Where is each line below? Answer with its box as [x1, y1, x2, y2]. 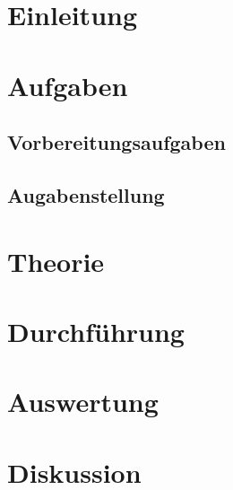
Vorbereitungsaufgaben [7, 128, 226, 156]
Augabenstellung [7, 180, 165, 208]
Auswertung [7, 383, 159, 420]
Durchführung [7, 312, 185, 349]
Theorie [7, 242, 105, 279]
